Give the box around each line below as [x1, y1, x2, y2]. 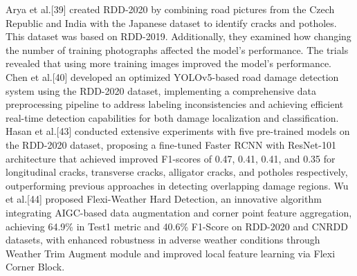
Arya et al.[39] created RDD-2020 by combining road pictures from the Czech [6, 2, 335, 16]
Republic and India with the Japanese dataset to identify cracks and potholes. [6, 15, 337, 30]
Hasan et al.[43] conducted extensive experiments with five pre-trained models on [6, 124, 350, 138]
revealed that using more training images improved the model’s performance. [6, 56, 332, 71]
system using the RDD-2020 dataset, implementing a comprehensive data [6, 83, 316, 98]
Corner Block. [6, 259, 65, 274]
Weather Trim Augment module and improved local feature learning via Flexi [6, 246, 336, 260]
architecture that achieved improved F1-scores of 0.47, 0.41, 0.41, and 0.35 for [6, 151, 336, 165]
